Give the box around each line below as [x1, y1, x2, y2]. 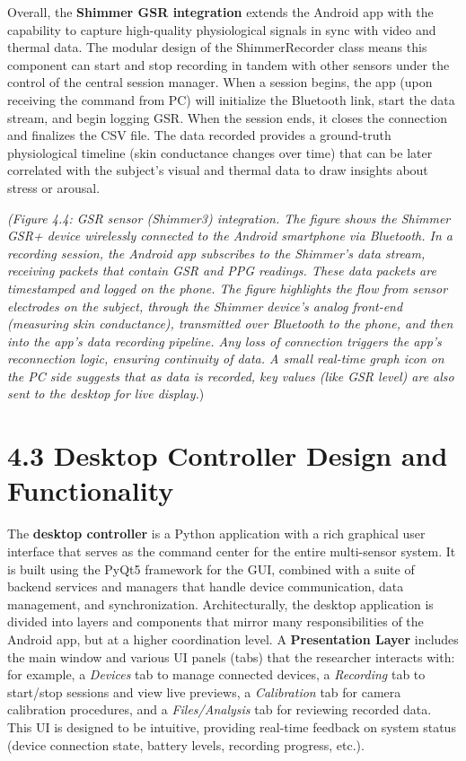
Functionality [7, 472, 174, 509]
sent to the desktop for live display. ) [7, 384, 205, 403]
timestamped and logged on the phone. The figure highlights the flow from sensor [7, 278, 448, 297]
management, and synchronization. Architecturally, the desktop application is [7, 594, 434, 613]
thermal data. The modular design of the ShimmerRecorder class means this [7, 38, 427, 57]
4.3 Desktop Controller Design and [7, 437, 448, 474]
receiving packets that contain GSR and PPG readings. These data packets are [7, 261, 436, 280]
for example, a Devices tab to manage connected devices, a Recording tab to [7, 665, 426, 684]
